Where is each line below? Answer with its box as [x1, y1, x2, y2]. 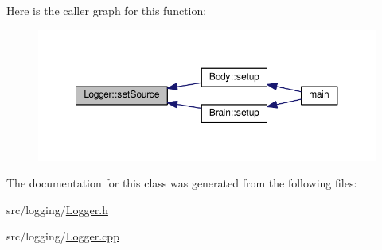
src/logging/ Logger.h [6, 201, 108, 217]
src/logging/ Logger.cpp [6, 228, 119, 244]
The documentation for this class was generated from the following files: [6, 175, 357, 191]
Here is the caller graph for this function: [6, 2, 207, 18]
